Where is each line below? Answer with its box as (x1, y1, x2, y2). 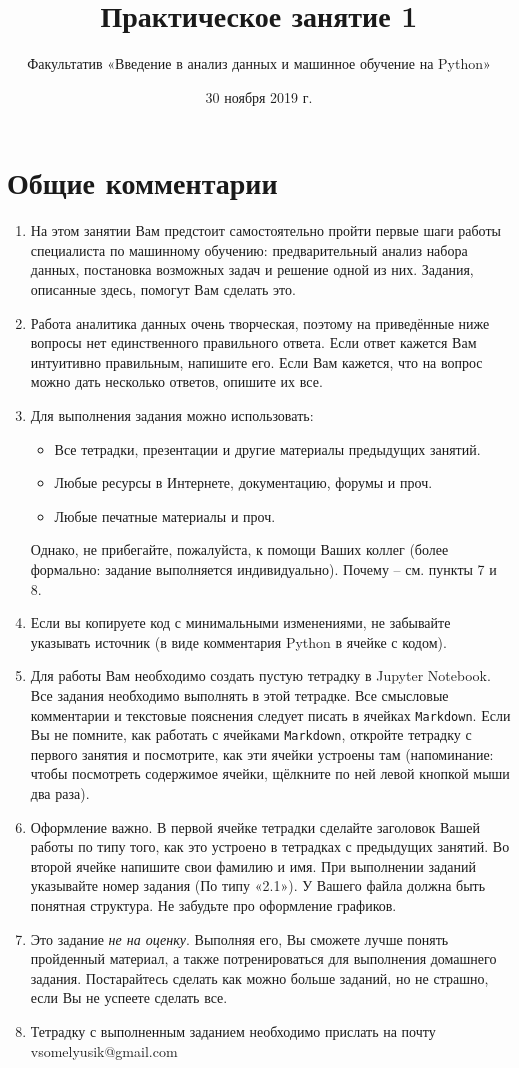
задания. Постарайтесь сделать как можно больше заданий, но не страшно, (30, 967, 489, 988)
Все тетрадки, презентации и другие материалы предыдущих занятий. (54, 438, 481, 459)
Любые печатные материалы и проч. (54, 505, 276, 526)
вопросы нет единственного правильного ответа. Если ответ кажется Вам (30, 332, 477, 353)
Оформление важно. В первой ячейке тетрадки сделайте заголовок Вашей (30, 816, 481, 837)
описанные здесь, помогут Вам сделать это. (30, 279, 296, 300)
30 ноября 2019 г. (205, 86, 313, 107)
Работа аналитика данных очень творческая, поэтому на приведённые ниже (30, 312, 490, 333)
